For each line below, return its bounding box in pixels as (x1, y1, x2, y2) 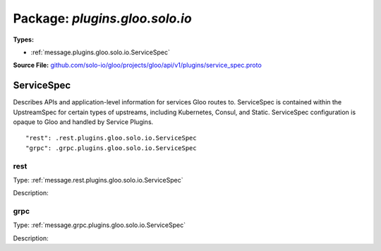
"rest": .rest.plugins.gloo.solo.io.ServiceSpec (25, 134, 197, 142)
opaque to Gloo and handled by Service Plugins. (13, 118, 154, 126)
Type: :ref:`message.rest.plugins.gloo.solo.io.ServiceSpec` (13, 176, 183, 184)
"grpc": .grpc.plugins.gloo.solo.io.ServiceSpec (25, 144, 197, 152)
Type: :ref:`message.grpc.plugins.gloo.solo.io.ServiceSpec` (13, 221, 186, 229)
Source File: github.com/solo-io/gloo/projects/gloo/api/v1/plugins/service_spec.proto (13, 61, 262, 70)
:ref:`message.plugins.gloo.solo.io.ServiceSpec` (30, 48, 171, 56)
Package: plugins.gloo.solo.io (13, 11, 192, 26)
